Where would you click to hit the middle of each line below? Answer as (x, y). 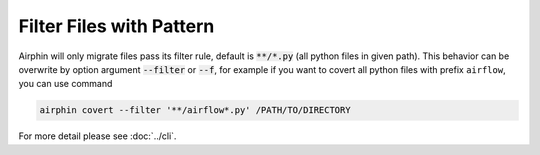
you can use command (65, 84)
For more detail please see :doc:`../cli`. (97, 136)
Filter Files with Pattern (116, 26)
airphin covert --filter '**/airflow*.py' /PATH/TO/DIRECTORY (195, 110)
